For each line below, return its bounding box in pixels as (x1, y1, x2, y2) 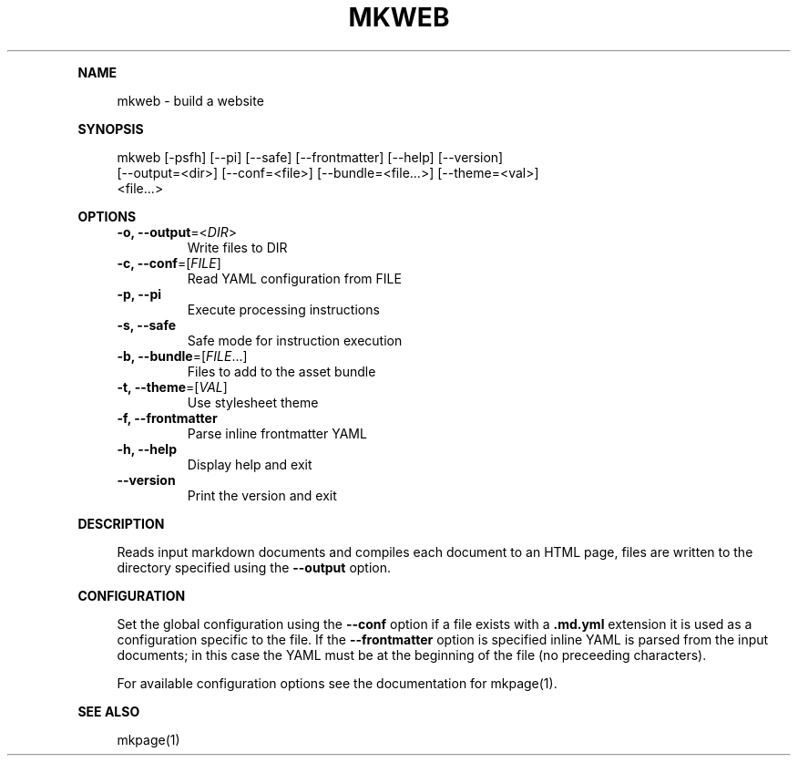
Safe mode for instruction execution (187, 332, 403, 348)
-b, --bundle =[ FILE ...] (117, 347, 248, 364)
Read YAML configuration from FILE (187, 270, 402, 286)
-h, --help (117, 440, 177, 457)
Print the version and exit (187, 487, 337, 503)
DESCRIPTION (77, 515, 165, 531)
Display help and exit (187, 456, 312, 472)
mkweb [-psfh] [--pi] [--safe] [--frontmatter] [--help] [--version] (117, 149, 504, 165)
